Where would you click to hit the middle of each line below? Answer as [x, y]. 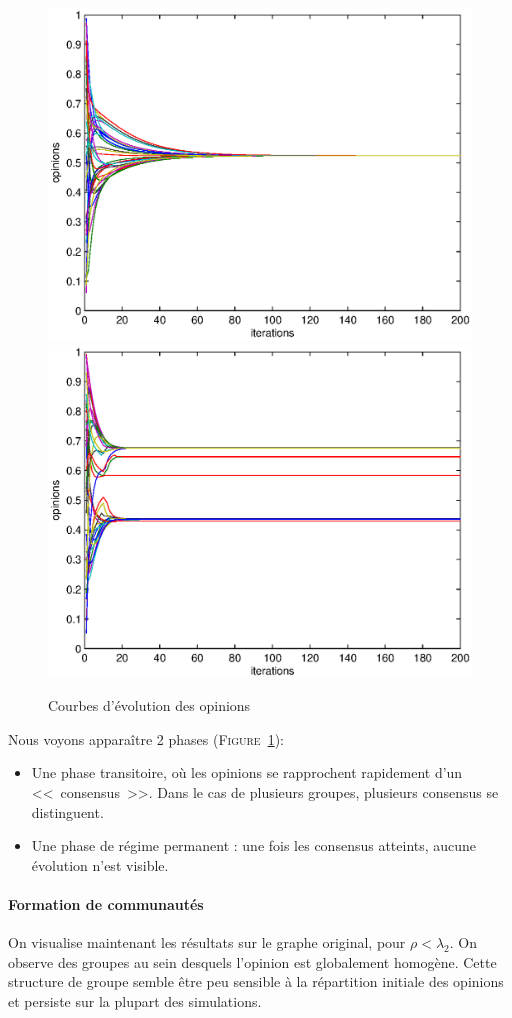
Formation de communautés [106, 903]
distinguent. [67, 811]
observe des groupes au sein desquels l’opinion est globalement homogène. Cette [252, 961]
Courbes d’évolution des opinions [149, 705]
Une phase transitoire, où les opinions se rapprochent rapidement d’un [247, 772]
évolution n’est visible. [100, 864]
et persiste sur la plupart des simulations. [135, 1000]
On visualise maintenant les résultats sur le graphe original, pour [207, 942]
